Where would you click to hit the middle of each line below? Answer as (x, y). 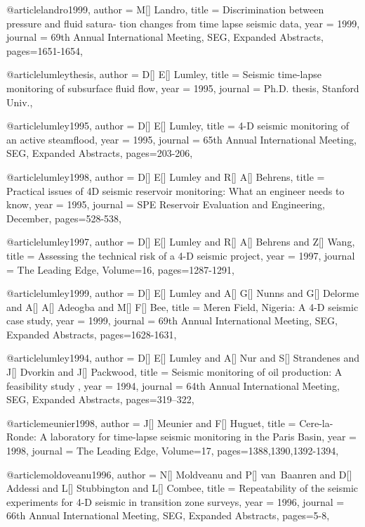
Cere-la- (316, 423)
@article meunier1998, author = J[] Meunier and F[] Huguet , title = (151, 423)
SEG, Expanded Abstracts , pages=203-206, (100, 153)
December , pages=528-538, (64, 218)
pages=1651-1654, (45, 50)
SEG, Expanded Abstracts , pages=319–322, (100, 399)
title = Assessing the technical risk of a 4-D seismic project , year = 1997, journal (181, 255)
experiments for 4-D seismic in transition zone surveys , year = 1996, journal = (175, 501)
